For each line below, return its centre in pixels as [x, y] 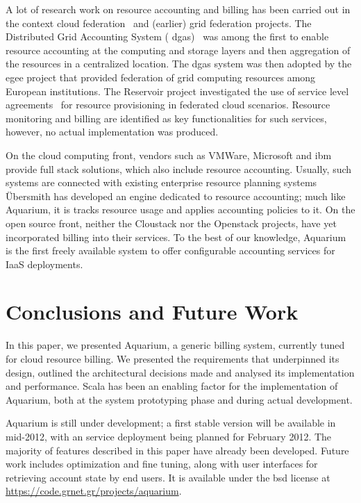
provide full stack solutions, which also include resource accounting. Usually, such [179, 168]
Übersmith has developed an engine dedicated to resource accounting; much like [176, 196]
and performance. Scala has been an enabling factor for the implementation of [172, 386]
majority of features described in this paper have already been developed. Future [177, 450]
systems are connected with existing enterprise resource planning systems [161, 182]
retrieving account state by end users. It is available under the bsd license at [168, 477]
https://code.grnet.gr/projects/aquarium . [94, 491]
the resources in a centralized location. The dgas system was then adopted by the [179, 64]
